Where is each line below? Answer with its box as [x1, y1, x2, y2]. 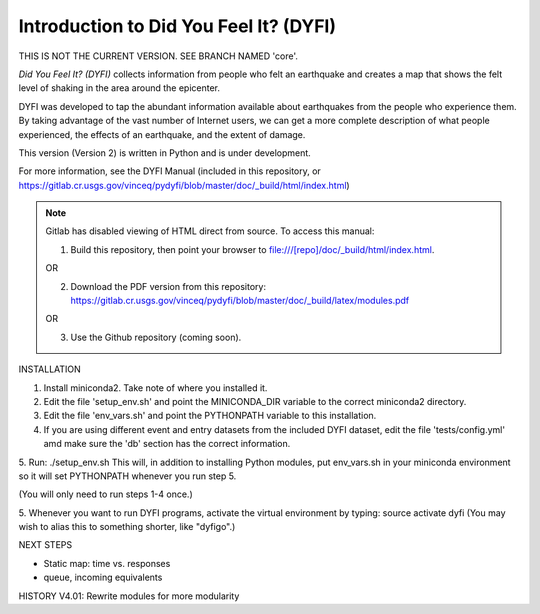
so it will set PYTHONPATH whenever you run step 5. [18, 470, 237, 482]
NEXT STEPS [18, 539, 73, 551]
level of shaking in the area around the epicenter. [18, 82, 220, 94]
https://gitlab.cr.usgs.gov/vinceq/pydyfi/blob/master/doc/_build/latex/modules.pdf [70, 295, 410, 307]
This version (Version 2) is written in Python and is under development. [18, 146, 312, 159]
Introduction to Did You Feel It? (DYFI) [18, 15, 337, 37]
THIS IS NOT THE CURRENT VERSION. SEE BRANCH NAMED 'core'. [18, 50, 299, 62]
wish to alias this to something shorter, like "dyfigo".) [18, 521, 236, 533]
